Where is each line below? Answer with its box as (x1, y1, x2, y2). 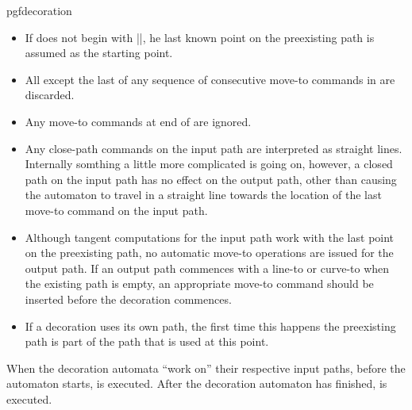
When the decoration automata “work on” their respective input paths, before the (6, 359, 406, 376)
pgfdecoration (6, 2, 72, 18)
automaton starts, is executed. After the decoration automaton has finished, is (6, 375, 387, 392)
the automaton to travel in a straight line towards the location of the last (25, 186, 382, 203)
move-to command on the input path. (25, 201, 208, 218)
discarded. (25, 86, 75, 103)
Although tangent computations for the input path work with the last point (25, 228, 395, 245)
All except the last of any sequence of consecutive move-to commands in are (25, 71, 395, 87)
